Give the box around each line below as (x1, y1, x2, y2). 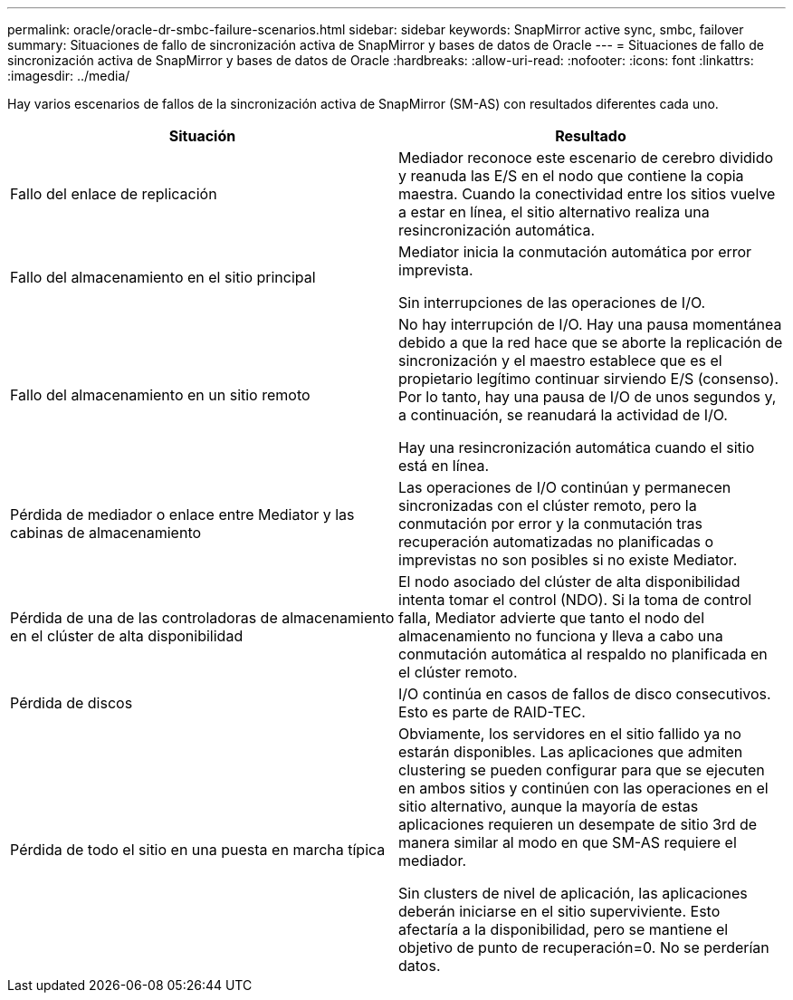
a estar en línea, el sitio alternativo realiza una (398, 203, 710, 221)
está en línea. (398, 457, 490, 475)
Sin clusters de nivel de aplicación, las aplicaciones (398, 884, 748, 902)
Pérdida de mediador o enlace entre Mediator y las (10, 505, 355, 524)
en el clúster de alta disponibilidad (10, 627, 244, 645)
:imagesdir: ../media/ (7, 68, 130, 83)
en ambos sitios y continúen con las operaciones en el (398, 779, 769, 797)
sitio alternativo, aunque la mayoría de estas (398, 797, 699, 815)
